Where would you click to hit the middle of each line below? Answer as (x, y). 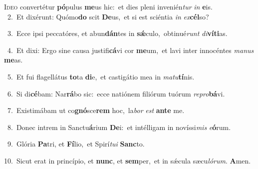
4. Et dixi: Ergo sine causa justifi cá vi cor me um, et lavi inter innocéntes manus (130, 50)
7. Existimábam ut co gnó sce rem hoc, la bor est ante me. (96, 110)
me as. (13, 60)
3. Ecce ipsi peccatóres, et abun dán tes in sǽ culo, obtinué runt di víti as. (117, 33)
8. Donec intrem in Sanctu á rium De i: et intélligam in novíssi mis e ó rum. (119, 127)
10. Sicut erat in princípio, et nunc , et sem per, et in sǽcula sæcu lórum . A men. (128, 160)
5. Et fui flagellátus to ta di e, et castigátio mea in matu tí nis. (101, 76)
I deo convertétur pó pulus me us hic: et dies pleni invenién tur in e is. (108, 6)
